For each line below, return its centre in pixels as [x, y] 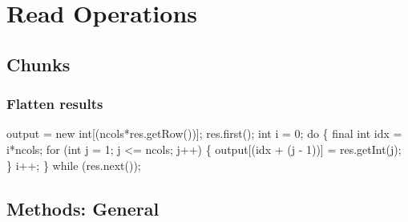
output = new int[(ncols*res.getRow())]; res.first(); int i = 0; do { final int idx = [204, 133]
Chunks [38, 64]
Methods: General [83, 208]
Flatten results [55, 104]
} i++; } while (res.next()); [74, 165]
